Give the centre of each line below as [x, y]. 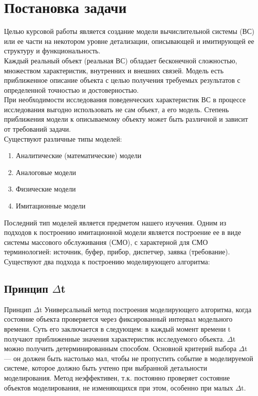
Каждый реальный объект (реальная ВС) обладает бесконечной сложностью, [121, 60]
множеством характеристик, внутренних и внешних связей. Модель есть [114, 70]
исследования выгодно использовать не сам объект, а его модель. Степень [117, 109]
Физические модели [46, 189]
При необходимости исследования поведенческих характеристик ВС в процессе [125, 99]
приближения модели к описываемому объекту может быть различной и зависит [126, 119]
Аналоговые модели [46, 172]
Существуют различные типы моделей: [63, 138]
